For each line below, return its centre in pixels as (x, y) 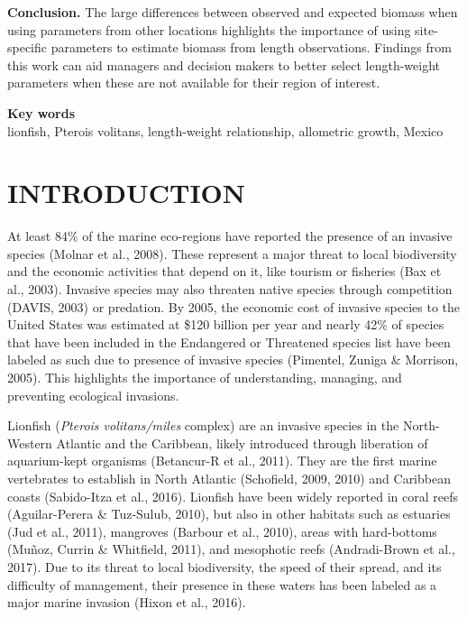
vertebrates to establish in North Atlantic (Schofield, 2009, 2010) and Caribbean (229, 478)
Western (30, 443)
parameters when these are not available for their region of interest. (194, 83)
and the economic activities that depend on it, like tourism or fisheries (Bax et (224, 271)
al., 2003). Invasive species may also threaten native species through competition (230, 289)
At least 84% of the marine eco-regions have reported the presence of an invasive (230, 236)
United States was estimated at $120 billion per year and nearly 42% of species (226, 324)
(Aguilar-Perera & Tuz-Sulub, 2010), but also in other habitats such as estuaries (229, 514)
